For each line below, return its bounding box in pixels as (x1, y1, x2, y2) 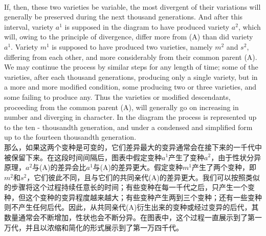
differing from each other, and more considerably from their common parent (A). (4, 51, 257, 62)
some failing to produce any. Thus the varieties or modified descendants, (4, 91, 231, 102)
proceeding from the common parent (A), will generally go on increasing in (4, 101, 239, 112)
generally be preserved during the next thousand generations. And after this (4, 11, 243, 22)
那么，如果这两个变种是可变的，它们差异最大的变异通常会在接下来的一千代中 (4, 141, 262, 152)
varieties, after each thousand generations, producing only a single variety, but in (4, 71, 258, 82)
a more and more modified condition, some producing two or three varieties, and (4, 81, 257, 92)
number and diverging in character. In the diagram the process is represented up (4, 112, 257, 122)
